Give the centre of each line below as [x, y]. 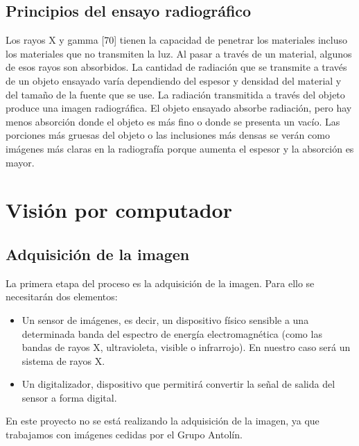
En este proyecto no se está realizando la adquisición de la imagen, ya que [163, 421]
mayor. [20, 162]
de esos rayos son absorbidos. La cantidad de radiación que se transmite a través [176, 67]
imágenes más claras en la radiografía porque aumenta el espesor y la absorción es [180, 148]
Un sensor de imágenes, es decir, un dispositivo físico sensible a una [165, 319]
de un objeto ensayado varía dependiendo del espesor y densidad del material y [174, 80]
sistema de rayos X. [63, 360]
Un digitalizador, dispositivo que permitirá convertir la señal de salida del [178, 384]
